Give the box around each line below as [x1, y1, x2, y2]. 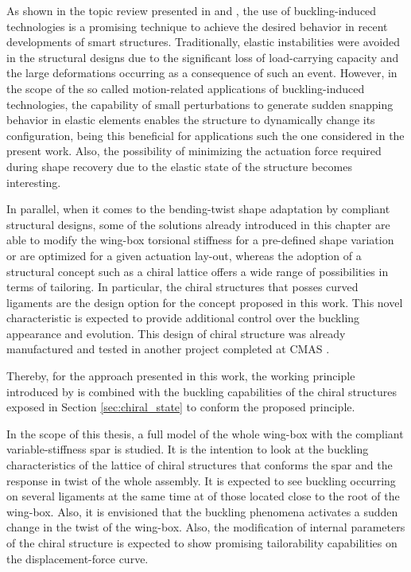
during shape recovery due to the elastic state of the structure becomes [6, 158, 352, 174]
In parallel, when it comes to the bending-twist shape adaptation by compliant [6, 200, 390, 217]
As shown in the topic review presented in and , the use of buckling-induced [6, 2, 377, 18]
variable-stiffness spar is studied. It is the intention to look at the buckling [6, 441, 369, 457]
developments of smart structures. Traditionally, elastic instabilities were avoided [6, 33, 401, 50]
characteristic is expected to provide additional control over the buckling [6, 309, 360, 326]
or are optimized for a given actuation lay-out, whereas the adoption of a [6, 247, 362, 263]
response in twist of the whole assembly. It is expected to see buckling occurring [6, 472, 396, 488]
